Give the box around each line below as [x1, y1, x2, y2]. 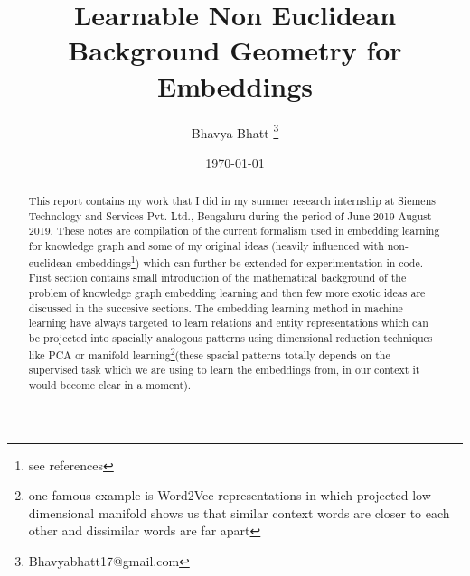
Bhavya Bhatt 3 [191, 120, 279, 142]
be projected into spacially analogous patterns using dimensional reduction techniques [28, 330, 433, 346]
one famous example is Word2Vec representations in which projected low [28, 486, 431, 505]
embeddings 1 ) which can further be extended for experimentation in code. [75, 252, 424, 270]
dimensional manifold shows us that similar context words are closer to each [28, 503, 450, 522]
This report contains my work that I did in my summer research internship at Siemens [28, 193, 436, 209]
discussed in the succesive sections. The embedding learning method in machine [28, 300, 403, 315]
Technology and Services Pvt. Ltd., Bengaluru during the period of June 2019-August [28, 208, 432, 223]
